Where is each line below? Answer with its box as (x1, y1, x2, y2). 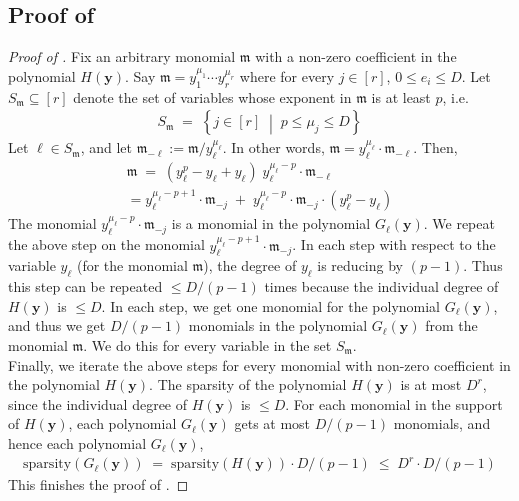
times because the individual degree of (264, 276, 499, 297)
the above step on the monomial (8, 234, 205, 255)
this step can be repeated (8, 276, 163, 297)
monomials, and (393, 413, 491, 434)
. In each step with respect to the (292, 234, 496, 255)
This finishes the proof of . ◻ (8, 474, 189, 495)
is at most (400, 374, 462, 395)
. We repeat (423, 213, 495, 234)
